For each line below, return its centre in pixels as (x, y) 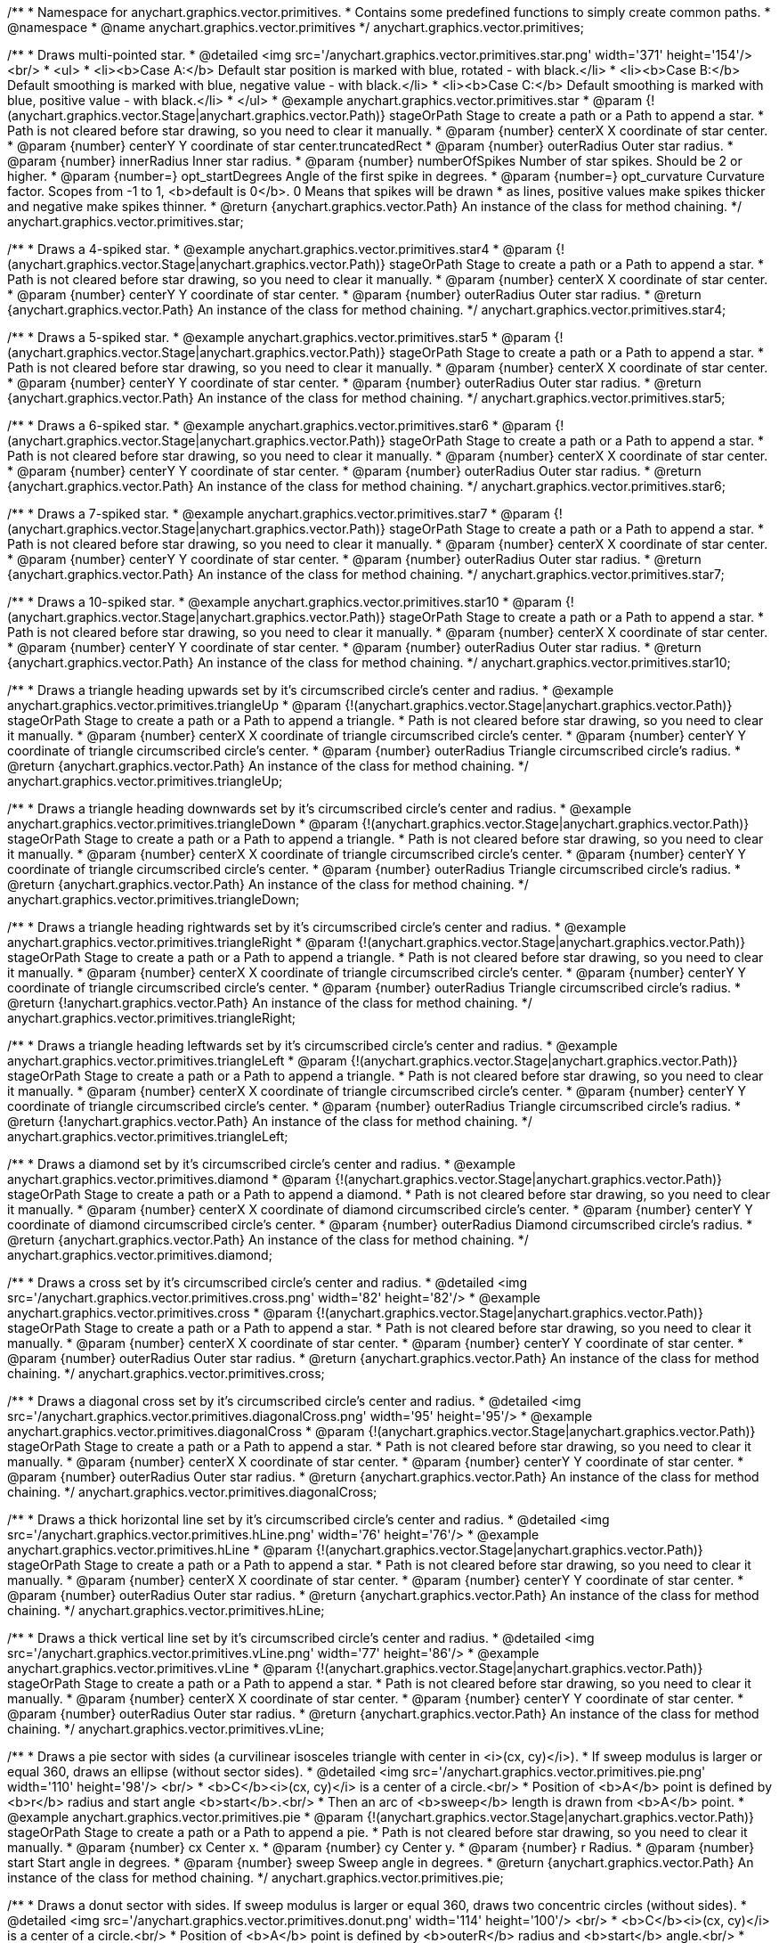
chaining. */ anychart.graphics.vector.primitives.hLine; (166, 1610)
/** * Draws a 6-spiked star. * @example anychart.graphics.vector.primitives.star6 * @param (280, 425)
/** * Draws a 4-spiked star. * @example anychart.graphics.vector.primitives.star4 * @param (280, 249)
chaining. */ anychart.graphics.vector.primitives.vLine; (166, 1729)
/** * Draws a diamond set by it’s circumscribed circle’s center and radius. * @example (261, 1164)
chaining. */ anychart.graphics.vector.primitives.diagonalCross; (192, 1492)
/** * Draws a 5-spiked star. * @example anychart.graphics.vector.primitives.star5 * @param (279, 337)
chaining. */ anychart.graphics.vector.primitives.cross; (166, 1373)
